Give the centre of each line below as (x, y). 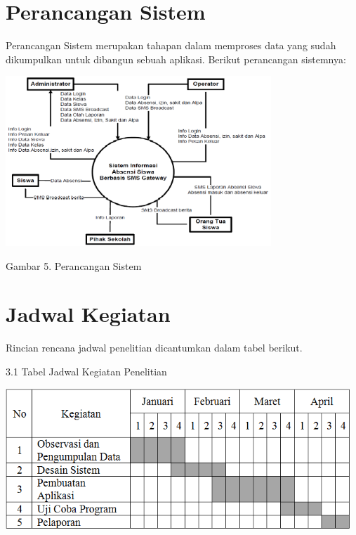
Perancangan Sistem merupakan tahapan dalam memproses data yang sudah (171, 45)
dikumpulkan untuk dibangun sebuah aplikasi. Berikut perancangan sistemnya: (176, 59)
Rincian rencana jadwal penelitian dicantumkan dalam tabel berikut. (154, 348)
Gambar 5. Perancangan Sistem (74, 265)
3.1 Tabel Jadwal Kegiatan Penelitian (86, 371)
